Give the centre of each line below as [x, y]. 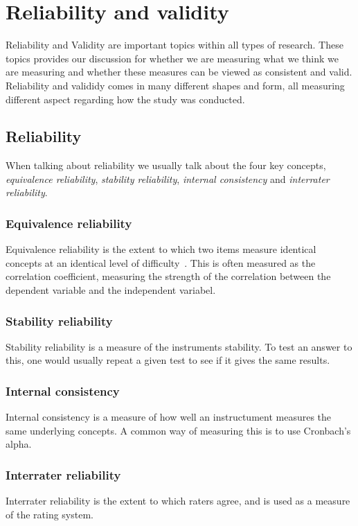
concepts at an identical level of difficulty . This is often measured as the [161, 262]
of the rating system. [50, 514]
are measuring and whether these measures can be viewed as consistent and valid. [179, 72]
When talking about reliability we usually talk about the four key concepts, [166, 165]
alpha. [19, 444]
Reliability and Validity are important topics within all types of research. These [174, 45]
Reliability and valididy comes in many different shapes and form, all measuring [175, 85]
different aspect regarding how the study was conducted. [125, 99]
